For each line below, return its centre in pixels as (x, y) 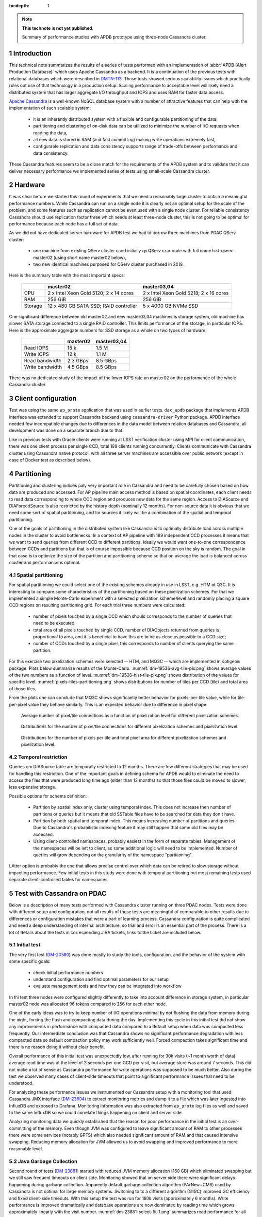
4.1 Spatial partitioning (36, 575)
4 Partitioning (30, 474)
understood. (21, 1083)
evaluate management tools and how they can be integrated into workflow (107, 986)
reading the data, (50, 133)
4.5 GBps (78, 367)
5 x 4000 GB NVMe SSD (170, 306)
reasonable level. (26, 1148)
